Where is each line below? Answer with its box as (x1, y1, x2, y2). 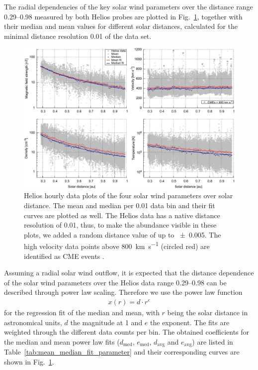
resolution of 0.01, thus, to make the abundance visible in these (24, 220, 217, 230)
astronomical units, (4, 317, 62, 327)
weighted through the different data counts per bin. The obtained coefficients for (4, 327, 250, 337)
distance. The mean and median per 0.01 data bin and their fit (24, 200, 215, 210)
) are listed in (192, 336, 233, 347)
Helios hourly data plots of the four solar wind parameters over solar (24, 190, 233, 201)
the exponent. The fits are (150, 317, 230, 327)
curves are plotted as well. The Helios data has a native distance (24, 210, 220, 220)
